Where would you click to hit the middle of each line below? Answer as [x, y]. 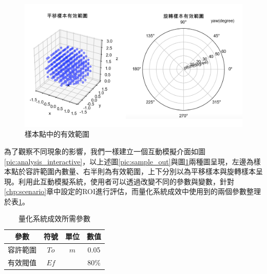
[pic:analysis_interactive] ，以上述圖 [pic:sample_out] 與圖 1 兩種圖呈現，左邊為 [129, 161]
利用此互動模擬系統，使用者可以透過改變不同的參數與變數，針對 [126, 181]
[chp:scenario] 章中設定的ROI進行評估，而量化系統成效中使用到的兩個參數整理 [133, 191]
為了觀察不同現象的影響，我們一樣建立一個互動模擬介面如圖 [105, 151]
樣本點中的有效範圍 [57, 134]
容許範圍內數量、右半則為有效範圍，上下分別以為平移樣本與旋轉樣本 [140, 171]
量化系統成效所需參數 [54, 218]
